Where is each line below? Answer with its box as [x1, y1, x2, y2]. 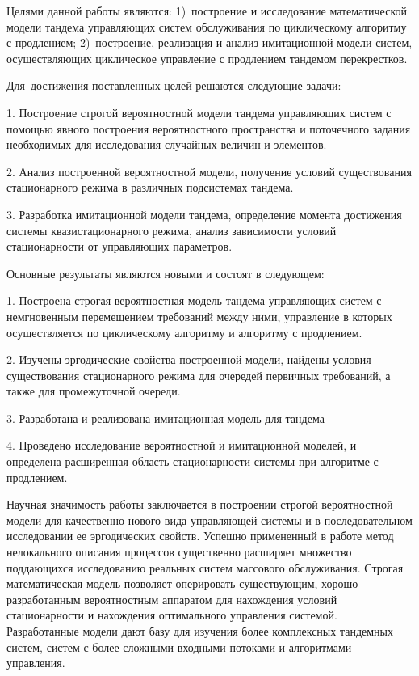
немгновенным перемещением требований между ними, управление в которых [6, 307, 392, 324]
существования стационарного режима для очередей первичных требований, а [6, 366, 391, 383]
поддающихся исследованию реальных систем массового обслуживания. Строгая [6, 559, 404, 576]
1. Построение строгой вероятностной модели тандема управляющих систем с [6, 104, 392, 120]
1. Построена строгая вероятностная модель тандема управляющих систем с [6, 292, 382, 309]
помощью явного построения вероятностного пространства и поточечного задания [6, 120, 411, 137]
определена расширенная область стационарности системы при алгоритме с [6, 453, 379, 470]
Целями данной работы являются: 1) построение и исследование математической [6, 2, 407, 19]
